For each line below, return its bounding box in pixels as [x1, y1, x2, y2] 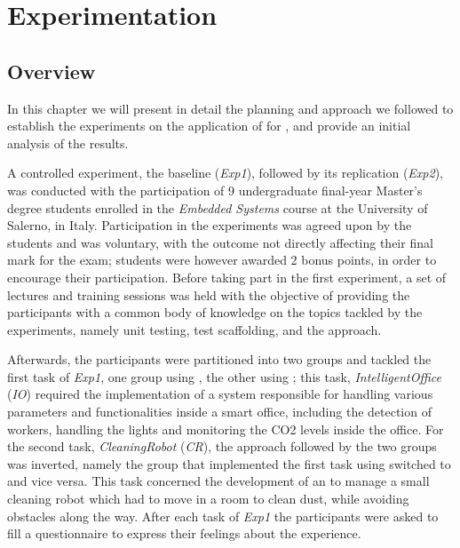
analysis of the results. [7, 133, 129, 152]
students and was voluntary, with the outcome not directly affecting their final [7, 233, 433, 251]
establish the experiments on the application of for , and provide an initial [7, 116, 411, 135]
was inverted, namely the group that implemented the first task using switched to [7, 454, 451, 473]
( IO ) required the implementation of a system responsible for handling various [7, 385, 433, 403]
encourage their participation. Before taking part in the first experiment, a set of [7, 267, 447, 286]
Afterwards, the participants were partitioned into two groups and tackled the [7, 350, 432, 369]
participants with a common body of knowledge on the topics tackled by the [7, 303, 423, 322]
